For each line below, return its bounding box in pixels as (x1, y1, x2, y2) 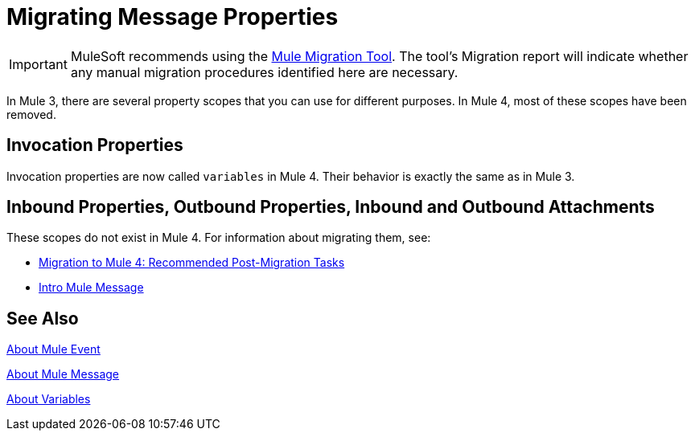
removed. (6, 107, 56, 121)
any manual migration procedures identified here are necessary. (70, 63, 459, 80)
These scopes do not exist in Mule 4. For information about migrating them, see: (6, 231, 431, 245)
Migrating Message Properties (6, 3, 339, 31)
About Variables (6, 392, 91, 406)
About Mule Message (6, 367, 120, 382)
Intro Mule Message (39, 280, 144, 295)
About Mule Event (6, 342, 101, 357)
